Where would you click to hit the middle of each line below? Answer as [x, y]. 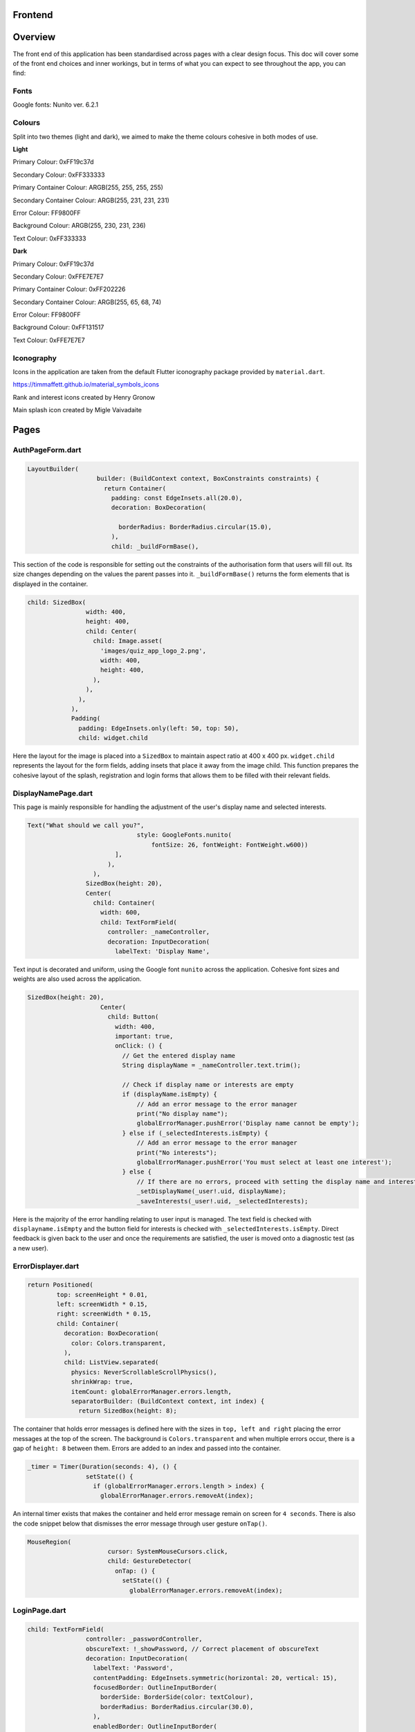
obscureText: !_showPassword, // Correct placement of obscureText [202, 1649]
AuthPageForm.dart [47, 450]
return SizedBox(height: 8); [128, 1411]
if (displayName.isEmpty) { [169, 1094]
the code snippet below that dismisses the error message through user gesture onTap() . [140, 1523]
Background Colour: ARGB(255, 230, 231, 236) [79, 226]
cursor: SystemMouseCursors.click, [168, 1552]
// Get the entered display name [179, 1055]
